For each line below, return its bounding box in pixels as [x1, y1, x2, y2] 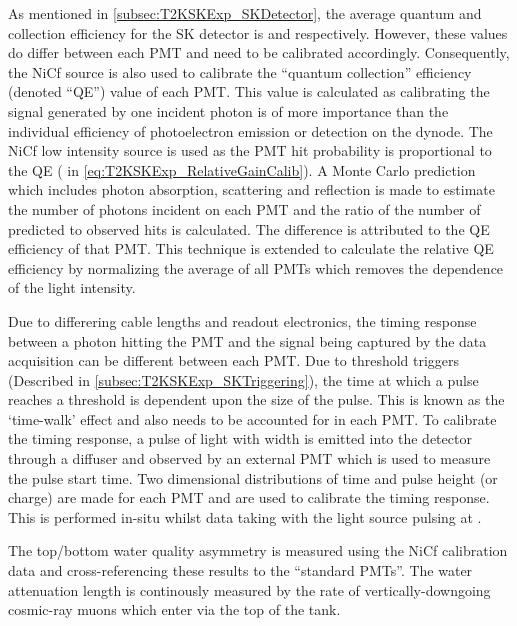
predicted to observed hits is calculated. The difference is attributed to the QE [8, 218, 490, 239]
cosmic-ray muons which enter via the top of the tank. [8, 599, 341, 620]
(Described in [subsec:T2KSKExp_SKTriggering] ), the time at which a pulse [8, 369, 479, 390]
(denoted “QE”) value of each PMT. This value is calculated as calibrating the [8, 81, 490, 102]
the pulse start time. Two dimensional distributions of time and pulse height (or [8, 467, 498, 488]
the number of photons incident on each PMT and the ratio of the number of [8, 198, 481, 219]
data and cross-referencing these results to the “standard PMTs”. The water [8, 560, 473, 581]
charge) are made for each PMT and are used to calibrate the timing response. [8, 487, 490, 508]
